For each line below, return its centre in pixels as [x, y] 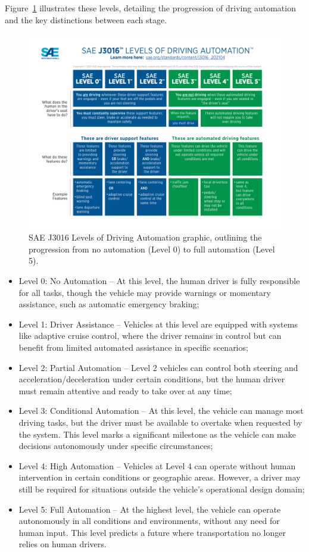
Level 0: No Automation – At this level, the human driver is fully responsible [159, 281]
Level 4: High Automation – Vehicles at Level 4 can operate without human [157, 465]
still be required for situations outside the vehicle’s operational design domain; [162, 489]
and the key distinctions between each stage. [86, 19]
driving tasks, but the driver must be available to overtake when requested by [160, 422]
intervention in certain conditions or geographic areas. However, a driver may [160, 477]
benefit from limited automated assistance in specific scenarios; [133, 347]
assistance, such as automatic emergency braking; [109, 304]
